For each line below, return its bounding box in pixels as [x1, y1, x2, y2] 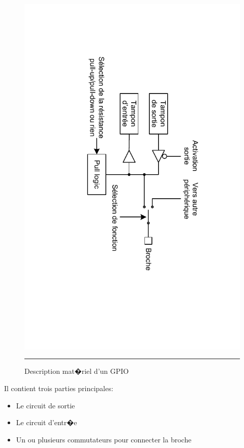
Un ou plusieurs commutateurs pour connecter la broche [16, 434, 192, 444]
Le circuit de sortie [16, 400, 75, 410]
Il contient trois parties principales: [4, 383, 113, 394]
